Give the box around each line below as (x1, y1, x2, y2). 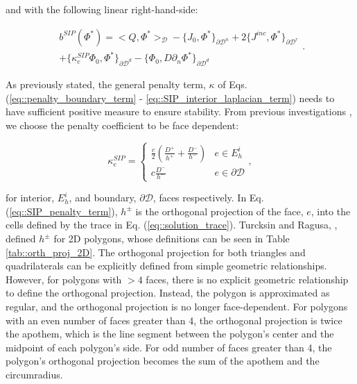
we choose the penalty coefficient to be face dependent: (6, 117, 239, 132)
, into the (311, 203, 351, 218)
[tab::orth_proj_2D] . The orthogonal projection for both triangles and (6, 244, 306, 259)
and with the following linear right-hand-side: (6, 2, 198, 16)
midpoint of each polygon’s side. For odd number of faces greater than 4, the (6, 340, 332, 354)
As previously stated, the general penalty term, (6, 76, 206, 91)
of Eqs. (218, 76, 247, 91)
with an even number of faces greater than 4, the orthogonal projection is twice (6, 312, 342, 327)
